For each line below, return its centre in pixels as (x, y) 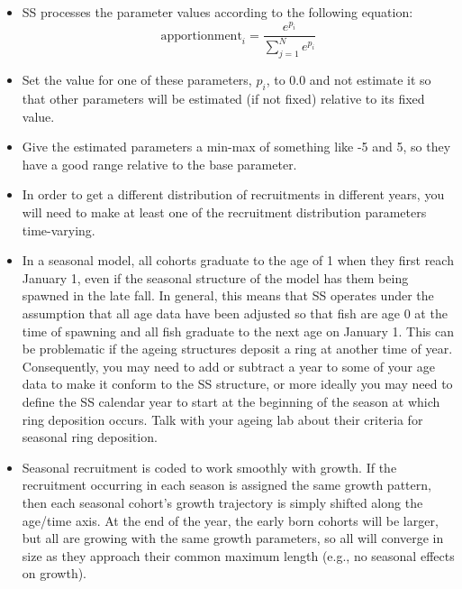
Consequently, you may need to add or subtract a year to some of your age (228, 366)
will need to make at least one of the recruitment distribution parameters (224, 212)
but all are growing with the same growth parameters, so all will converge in (233, 538)
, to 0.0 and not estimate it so (349, 80)
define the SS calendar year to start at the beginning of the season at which (231, 401)
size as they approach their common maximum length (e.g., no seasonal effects (238, 555)
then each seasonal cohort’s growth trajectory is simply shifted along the (222, 502)
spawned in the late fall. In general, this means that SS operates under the (228, 295)
